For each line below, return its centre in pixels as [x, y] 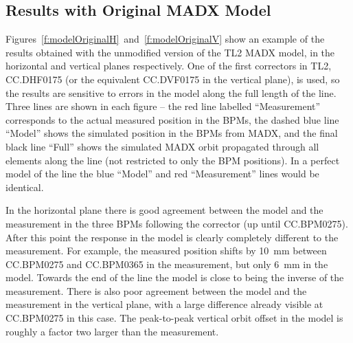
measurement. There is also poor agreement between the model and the [156, 290]
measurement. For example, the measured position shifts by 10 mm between [166, 251]
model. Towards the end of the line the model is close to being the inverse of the [175, 277]
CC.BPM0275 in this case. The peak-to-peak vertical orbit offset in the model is [174, 318]
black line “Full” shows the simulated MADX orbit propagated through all [162, 146]
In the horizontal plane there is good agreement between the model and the [164, 210]
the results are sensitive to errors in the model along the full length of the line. [171, 92]
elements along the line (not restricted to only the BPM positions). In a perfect [173, 160]
